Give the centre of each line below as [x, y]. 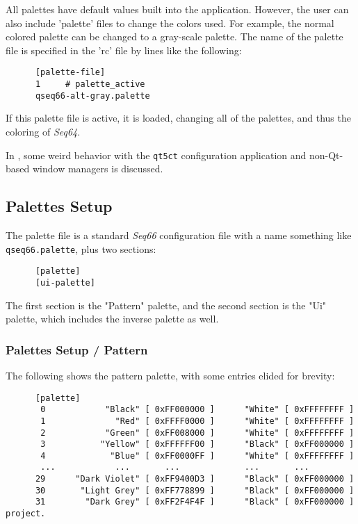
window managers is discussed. [98, 169]
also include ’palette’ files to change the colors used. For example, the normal [170, 23]
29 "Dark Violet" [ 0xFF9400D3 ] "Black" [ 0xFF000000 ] [195, 479]
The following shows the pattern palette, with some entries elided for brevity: [170, 375]
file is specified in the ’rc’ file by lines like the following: [124, 50]
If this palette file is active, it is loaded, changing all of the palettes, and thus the [178, 118]
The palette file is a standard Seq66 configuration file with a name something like [179, 235]
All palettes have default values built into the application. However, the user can [177, 9]
